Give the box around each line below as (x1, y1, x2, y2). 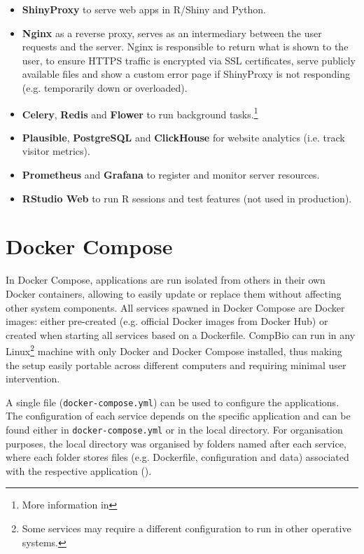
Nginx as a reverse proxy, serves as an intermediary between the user (22, 25, 322, 40)
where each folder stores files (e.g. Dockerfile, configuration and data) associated (6, 450, 349, 464)
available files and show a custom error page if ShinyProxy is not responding (22, 67, 351, 81)
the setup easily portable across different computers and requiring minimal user (6, 357, 346, 372)
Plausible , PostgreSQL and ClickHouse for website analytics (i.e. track (22, 130, 345, 144)
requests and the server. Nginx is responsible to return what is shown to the (22, 39, 349, 54)
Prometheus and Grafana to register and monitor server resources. (22, 167, 320, 181)
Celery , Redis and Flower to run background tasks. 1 (22, 104, 258, 121)
